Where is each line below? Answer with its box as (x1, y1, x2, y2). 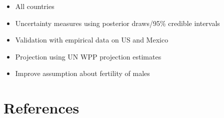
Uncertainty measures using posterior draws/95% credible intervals (15, 17, 220, 28)
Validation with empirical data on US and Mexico (15, 34, 168, 45)
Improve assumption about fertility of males (15, 68, 150, 78)
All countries (15, 1, 54, 11)
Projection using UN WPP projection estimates (15, 51, 161, 61)
